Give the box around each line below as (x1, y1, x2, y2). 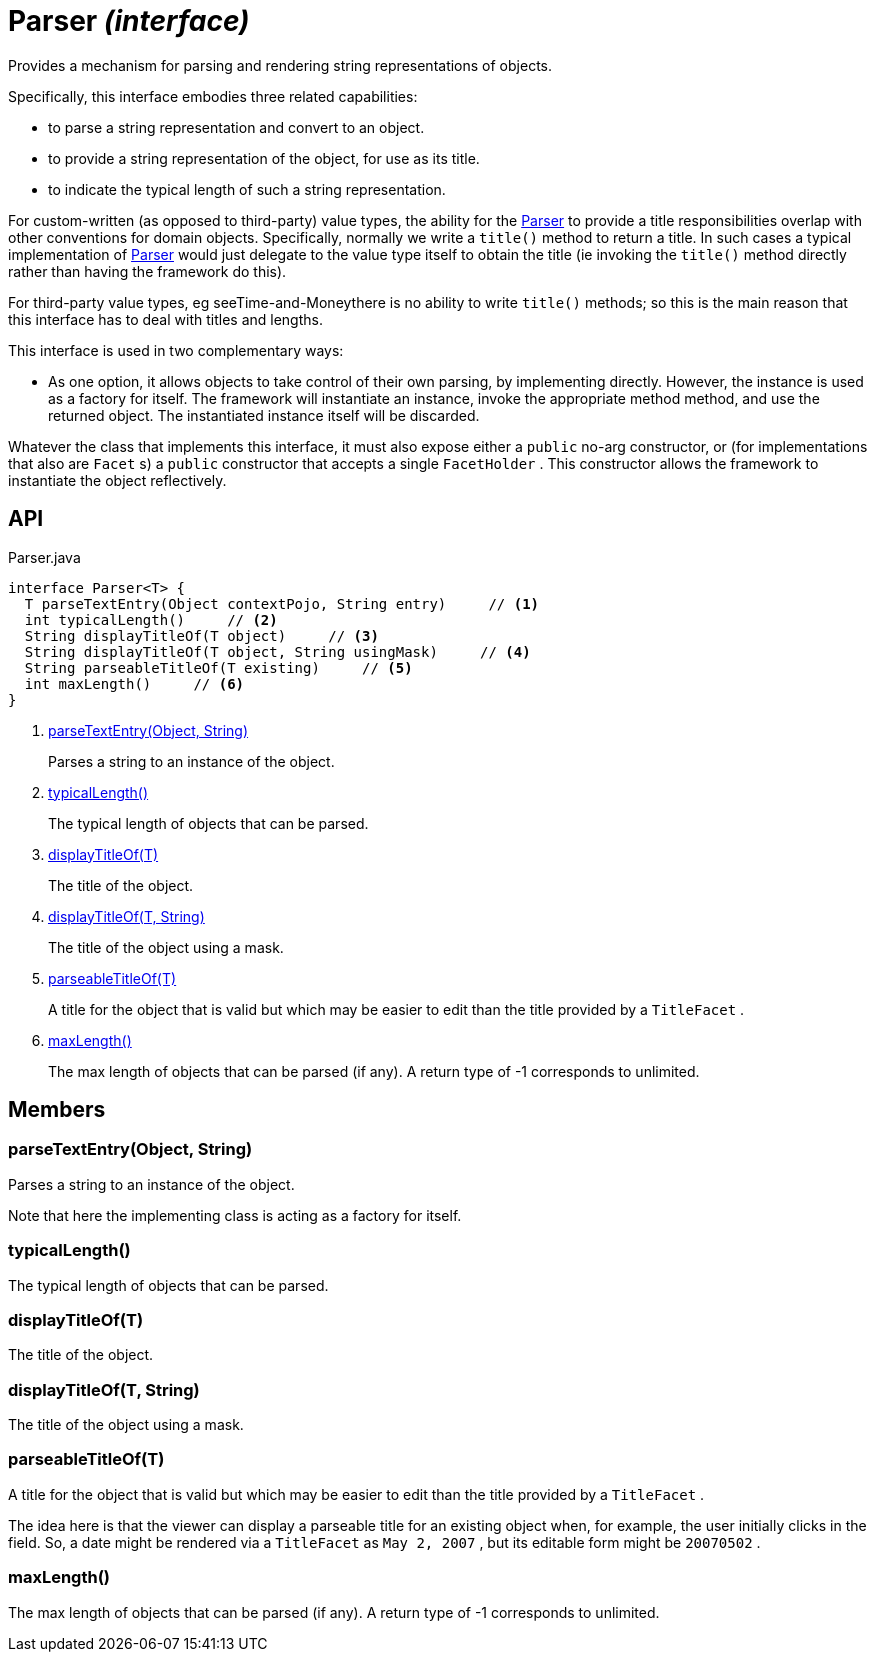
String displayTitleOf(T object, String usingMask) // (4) (24, 643, 531, 660)
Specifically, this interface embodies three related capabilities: (8, 87, 418, 105)
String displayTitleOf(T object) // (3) (24, 627, 379, 644)
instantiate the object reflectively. (8, 471, 227, 489)
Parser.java (8, 548, 81, 566)
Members (8, 1097, 106, 1123)
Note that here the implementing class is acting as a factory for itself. (8, 1206, 462, 1224)
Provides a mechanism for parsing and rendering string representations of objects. (8, 56, 552, 74)
